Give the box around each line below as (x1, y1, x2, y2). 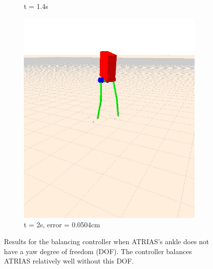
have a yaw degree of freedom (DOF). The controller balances (4, 246, 192, 256)
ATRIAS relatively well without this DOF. (4, 256, 134, 266)
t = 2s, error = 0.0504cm (24, 219, 100, 230)
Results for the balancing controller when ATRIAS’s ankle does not (4, 236, 210, 246)
